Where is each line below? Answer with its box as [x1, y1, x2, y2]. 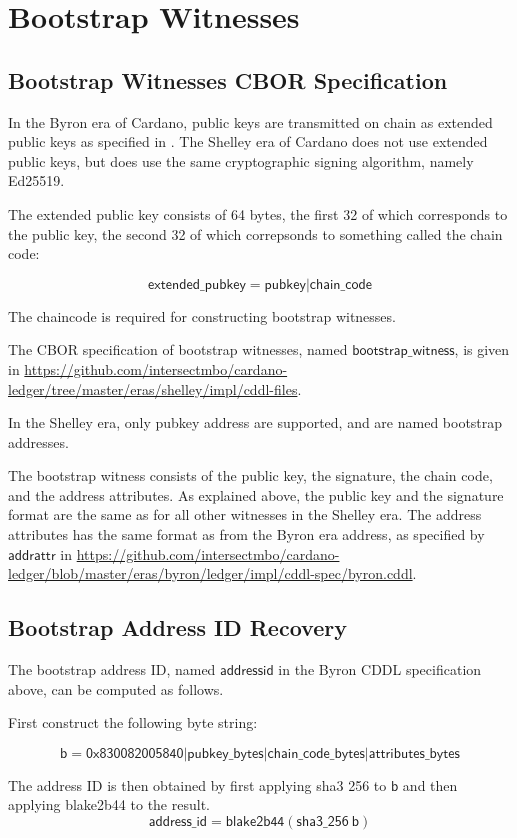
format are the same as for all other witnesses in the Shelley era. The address [8, 504, 482, 525]
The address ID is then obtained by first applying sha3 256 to [8, 774, 387, 795]
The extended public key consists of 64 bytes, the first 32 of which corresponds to [8, 203, 508, 224]
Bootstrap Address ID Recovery [8, 612, 347, 643]
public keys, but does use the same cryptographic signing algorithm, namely [8, 150, 474, 171]
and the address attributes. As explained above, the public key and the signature [8, 484, 504, 505]
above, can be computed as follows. [8, 678, 224, 699]
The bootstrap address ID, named [8, 659, 216, 680]
